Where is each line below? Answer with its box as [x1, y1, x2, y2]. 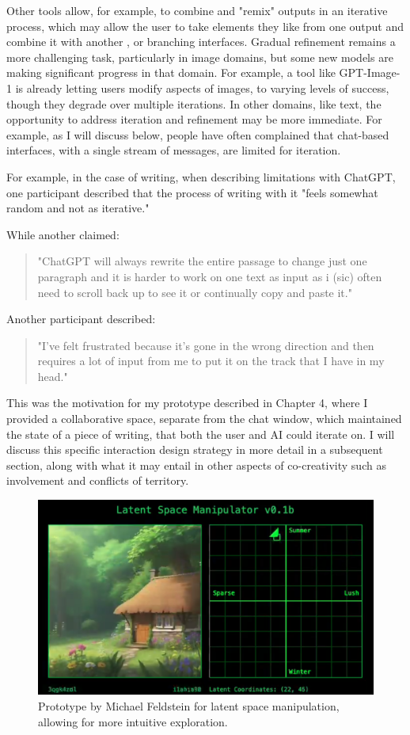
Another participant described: [6, 310, 156, 327]
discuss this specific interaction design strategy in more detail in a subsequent [6, 441, 383, 458]
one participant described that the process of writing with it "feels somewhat [6, 184, 378, 200]
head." [37, 367, 68, 384]
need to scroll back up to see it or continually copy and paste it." [37, 284, 352, 300]
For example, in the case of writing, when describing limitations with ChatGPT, [6, 168, 396, 185]
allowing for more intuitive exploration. [38, 713, 228, 729]
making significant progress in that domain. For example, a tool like [6, 64, 336, 81]
